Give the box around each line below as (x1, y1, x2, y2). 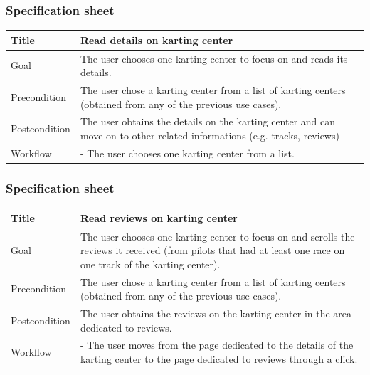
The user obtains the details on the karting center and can (80, 114, 336, 129)
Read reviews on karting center (80, 210, 238, 225)
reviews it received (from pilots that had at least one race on (80, 243, 345, 258)
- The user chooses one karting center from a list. (80, 145, 295, 160)
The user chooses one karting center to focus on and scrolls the (80, 228, 355, 243)
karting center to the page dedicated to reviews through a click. (80, 352, 358, 366)
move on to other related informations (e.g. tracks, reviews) (80, 128, 339, 143)
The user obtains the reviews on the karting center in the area (80, 306, 352, 320)
